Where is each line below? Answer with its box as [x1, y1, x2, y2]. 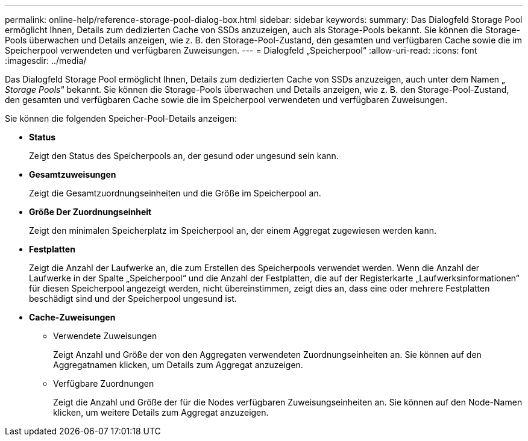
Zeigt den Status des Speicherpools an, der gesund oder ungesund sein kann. [29, 151, 339, 161]
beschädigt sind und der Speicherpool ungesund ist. [29, 293, 237, 304]
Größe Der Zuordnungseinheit [29, 207, 152, 217]
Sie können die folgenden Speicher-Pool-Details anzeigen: [5, 113, 237, 124]
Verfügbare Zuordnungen [53, 378, 154, 389]
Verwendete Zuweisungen [53, 331, 157, 341]
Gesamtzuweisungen [29, 169, 116, 180]
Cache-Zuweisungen [29, 312, 116, 322]
